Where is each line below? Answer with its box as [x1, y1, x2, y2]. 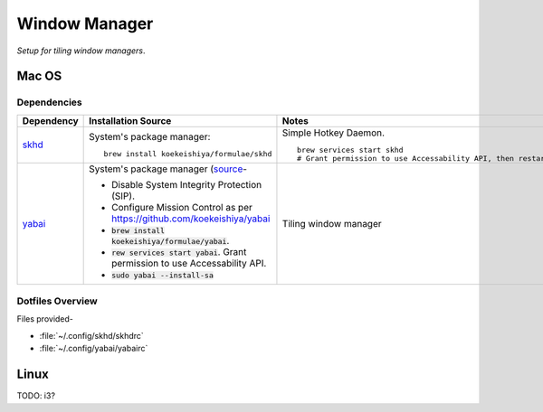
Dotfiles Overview [16, 295, 99, 307]
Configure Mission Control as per [111, 201, 253, 213]
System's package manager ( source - [89, 163, 248, 175]
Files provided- [16, 314, 74, 324]
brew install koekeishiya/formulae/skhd [103, 149, 272, 159]
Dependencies [16, 96, 83, 108]
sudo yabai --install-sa [111, 270, 214, 280]
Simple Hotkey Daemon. [281, 126, 385, 139]
